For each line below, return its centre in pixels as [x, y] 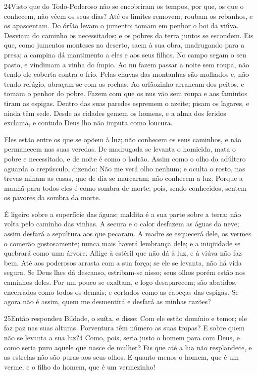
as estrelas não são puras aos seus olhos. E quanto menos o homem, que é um [122, 357]
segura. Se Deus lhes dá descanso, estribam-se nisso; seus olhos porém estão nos [125, 272]
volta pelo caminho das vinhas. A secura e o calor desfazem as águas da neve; [122, 224]
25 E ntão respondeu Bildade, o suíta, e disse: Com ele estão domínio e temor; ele [126, 318]
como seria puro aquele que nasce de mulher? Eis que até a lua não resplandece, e [128, 347]
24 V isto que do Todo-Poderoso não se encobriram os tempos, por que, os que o [124, 6]
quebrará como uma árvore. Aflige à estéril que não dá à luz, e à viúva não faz [123, 253]
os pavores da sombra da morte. [52, 197]
